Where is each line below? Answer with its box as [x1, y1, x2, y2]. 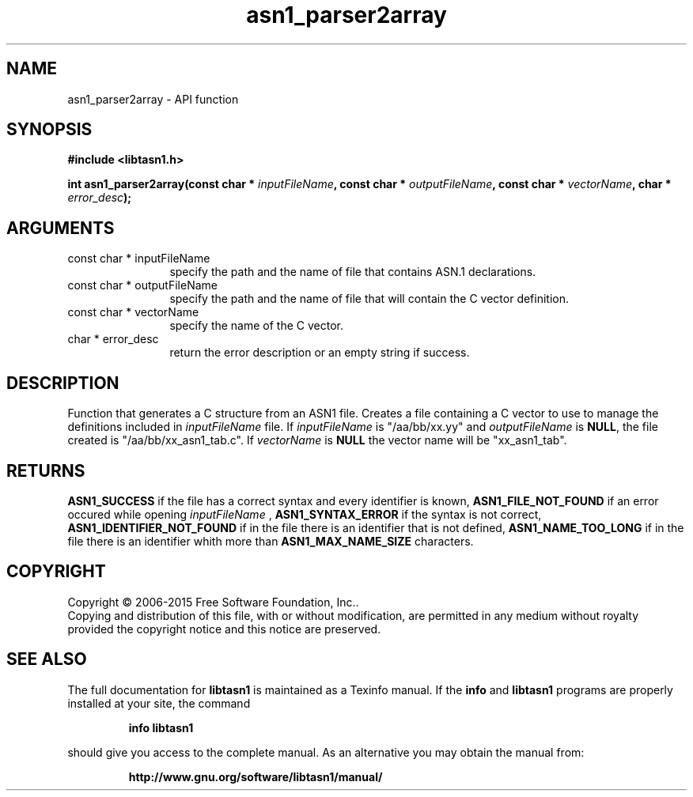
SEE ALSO [6, 649, 87, 670]
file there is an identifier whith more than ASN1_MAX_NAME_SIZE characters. [67, 534, 474, 548]
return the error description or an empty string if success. [169, 346, 470, 360]
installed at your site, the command [67, 696, 251, 710]
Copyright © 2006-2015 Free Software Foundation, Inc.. [67, 595, 359, 609]
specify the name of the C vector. [169, 319, 344, 333]
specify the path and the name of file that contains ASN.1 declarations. [169, 265, 536, 279]
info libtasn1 [128, 720, 194, 735]
